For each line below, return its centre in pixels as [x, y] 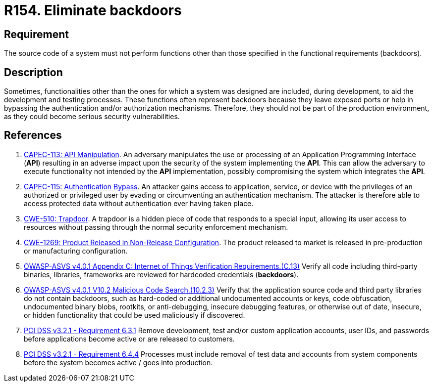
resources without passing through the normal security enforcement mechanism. [156, 227]
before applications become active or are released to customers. [129, 339]
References [33, 135]
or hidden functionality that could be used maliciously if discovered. [135, 315]
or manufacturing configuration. [76, 251]
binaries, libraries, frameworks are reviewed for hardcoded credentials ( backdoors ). [161, 274]
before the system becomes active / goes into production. [118, 362]
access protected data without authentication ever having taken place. [139, 203]
